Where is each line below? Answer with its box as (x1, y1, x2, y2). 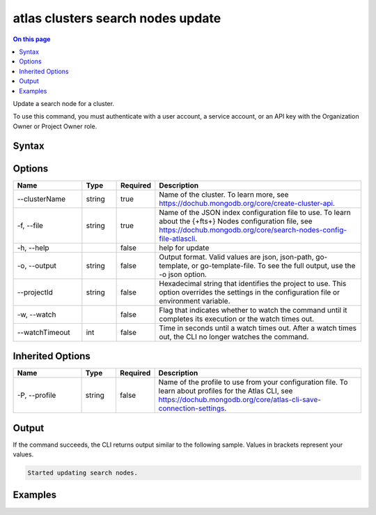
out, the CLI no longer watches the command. (159, 331, 309, 341)
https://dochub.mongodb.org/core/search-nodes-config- (159, 225, 347, 234)
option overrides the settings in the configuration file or (159, 287, 340, 297)
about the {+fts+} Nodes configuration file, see (159, 216, 313, 226)
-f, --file (17, 221, 43, 230)
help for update (159, 243, 210, 253)
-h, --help (17, 243, 49, 253)
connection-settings (158, 403, 225, 413)
